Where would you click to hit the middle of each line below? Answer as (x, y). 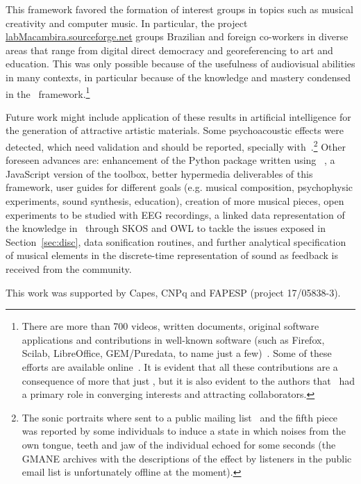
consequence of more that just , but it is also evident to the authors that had (188, 380)
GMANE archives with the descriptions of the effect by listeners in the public (187, 458)
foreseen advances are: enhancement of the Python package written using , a (170, 160)
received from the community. (69, 269)
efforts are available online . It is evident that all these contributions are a (180, 366)
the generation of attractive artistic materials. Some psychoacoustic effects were (175, 130)
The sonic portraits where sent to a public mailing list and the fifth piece (180, 417)
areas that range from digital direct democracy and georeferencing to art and (169, 50)
